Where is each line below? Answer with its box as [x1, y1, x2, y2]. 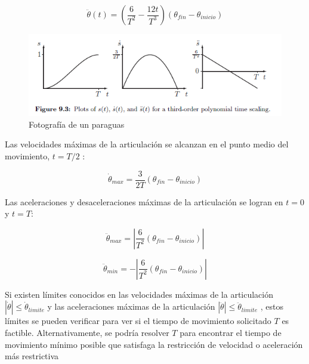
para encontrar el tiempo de [180, 326, 282, 338]
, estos [260, 300, 283, 313]
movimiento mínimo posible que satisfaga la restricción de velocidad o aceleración [5, 338, 303, 350]
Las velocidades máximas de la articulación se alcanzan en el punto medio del [5, 138, 289, 150]
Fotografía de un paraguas [29, 118, 125, 130]
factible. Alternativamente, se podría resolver [5, 326, 169, 338]
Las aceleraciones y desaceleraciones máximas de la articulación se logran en [5, 195, 283, 208]
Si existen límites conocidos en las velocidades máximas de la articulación [5, 288, 274, 300]
